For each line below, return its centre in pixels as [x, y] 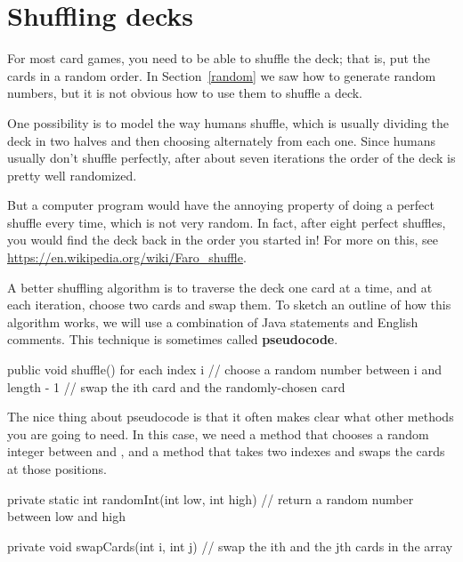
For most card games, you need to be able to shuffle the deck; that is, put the [219, 58]
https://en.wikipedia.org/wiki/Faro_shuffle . [127, 257]
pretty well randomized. [72, 175]
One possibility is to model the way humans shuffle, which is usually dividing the [228, 122]
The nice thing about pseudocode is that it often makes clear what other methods [231, 417]
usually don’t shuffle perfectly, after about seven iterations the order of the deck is [231, 158]
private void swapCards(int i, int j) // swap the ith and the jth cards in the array [230, 546]
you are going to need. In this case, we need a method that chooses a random [218, 434]
